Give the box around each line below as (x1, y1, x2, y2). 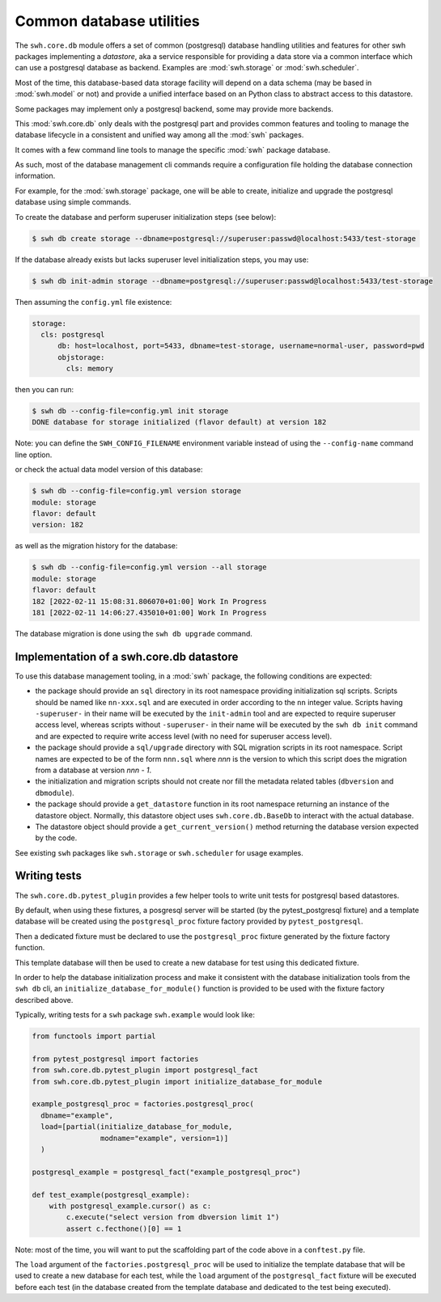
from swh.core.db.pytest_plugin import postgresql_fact (32, 1066, 259, 1075)
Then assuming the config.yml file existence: (15, 297, 172, 306)
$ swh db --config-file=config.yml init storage (32, 407, 229, 416)
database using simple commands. (15, 197, 132, 207)
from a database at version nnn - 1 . (35, 765, 152, 775)
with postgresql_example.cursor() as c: (49, 1201, 212, 1211)
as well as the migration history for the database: (15, 541, 178, 551)
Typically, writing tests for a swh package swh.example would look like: (15, 1010, 255, 1020)
